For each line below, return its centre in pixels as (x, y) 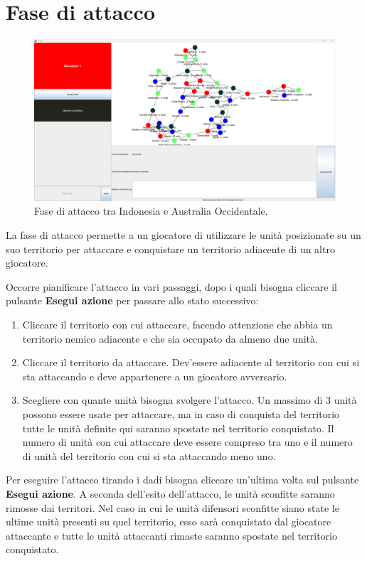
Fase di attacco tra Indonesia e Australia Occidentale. (151, 211)
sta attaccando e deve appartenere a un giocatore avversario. (155, 376)
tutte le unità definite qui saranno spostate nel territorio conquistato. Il (178, 428)
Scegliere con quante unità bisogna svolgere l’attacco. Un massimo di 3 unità (190, 400)
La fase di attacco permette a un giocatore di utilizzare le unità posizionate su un (183, 235)
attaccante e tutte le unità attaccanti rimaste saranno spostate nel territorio (171, 535)
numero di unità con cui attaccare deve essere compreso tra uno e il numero (187, 442)
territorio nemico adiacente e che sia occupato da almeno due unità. (170, 338)
